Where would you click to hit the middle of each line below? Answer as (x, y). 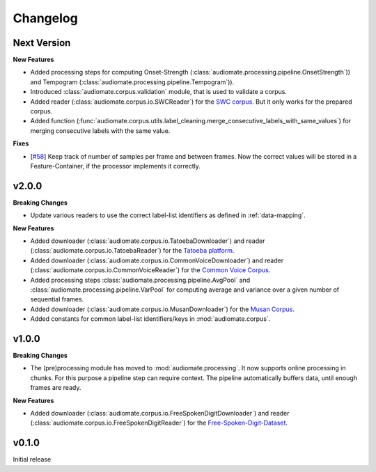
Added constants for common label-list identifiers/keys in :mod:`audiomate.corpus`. (150, 319)
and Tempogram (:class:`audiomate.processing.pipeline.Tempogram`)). (132, 82)
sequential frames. (57, 299)
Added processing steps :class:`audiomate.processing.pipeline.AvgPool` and (140, 280)
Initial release (32, 459)
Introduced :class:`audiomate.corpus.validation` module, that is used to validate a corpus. (159, 92)
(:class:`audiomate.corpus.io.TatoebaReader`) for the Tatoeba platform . (132, 251)
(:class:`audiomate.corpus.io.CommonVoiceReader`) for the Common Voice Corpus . (150, 270)
